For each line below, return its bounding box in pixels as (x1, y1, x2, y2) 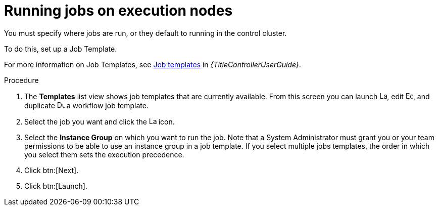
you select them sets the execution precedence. (24, 150, 184, 159)
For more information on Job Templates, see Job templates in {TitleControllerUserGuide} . (4, 60, 301, 69)
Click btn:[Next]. (24, 165, 79, 175)
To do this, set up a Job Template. (4, 44, 117, 53)
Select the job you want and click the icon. (24, 117, 175, 126)
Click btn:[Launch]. (24, 181, 87, 190)
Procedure (4, 75, 39, 85)
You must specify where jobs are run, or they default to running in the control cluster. (4, 28, 287, 37)
